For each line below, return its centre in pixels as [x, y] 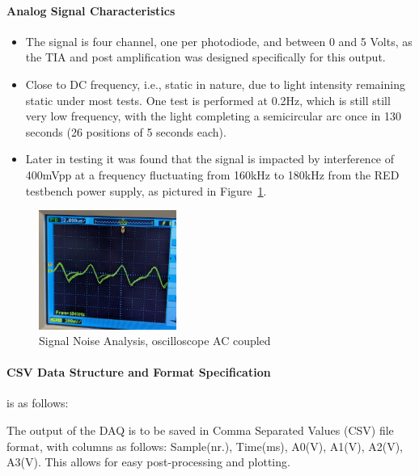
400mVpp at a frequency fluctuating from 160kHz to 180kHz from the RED [212, 174]
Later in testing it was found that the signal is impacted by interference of [210, 159]
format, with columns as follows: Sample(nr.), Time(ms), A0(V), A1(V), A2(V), [205, 446]
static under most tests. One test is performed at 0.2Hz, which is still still [208, 100]
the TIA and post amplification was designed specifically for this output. [205, 57]
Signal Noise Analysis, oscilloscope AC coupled [155, 341]
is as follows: [38, 403]
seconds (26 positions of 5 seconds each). [126, 131]
